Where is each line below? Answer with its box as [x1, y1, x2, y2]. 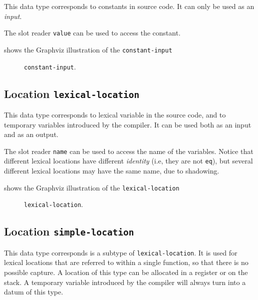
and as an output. [4, 129, 58, 139]
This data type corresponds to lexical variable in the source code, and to [4, 109, 226, 119]
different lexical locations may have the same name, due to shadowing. [4, 165, 220, 176]
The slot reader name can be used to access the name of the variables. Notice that [4, 145, 254, 156]
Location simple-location [4, 223, 134, 239]
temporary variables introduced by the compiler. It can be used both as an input [4, 119, 252, 129]
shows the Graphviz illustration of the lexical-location [4, 182, 180, 192]
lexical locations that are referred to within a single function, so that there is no [4, 257, 249, 267]
